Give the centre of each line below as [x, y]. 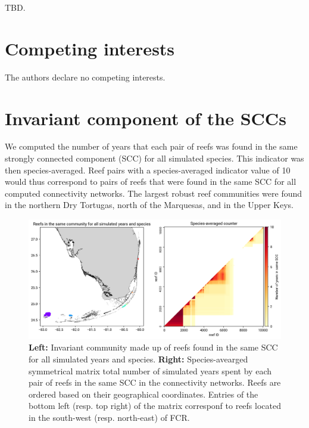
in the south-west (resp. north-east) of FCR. [109, 417]
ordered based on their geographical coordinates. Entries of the [143, 394]
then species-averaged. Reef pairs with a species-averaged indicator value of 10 [148, 170]
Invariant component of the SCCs [146, 118]
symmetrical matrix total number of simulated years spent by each [150, 370]
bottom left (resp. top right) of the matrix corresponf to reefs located [155, 406]
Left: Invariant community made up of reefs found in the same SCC [153, 347]
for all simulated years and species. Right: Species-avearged [138, 359]
